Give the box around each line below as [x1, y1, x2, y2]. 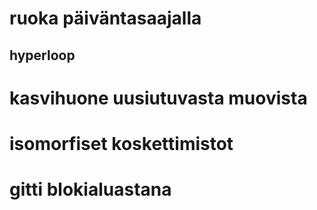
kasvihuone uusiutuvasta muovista [9, 87, 308, 109]
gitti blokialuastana [9, 178, 172, 201]
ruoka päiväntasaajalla [9, 7, 202, 30]
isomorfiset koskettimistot [9, 132, 234, 155]
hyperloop [9, 47, 76, 64]
